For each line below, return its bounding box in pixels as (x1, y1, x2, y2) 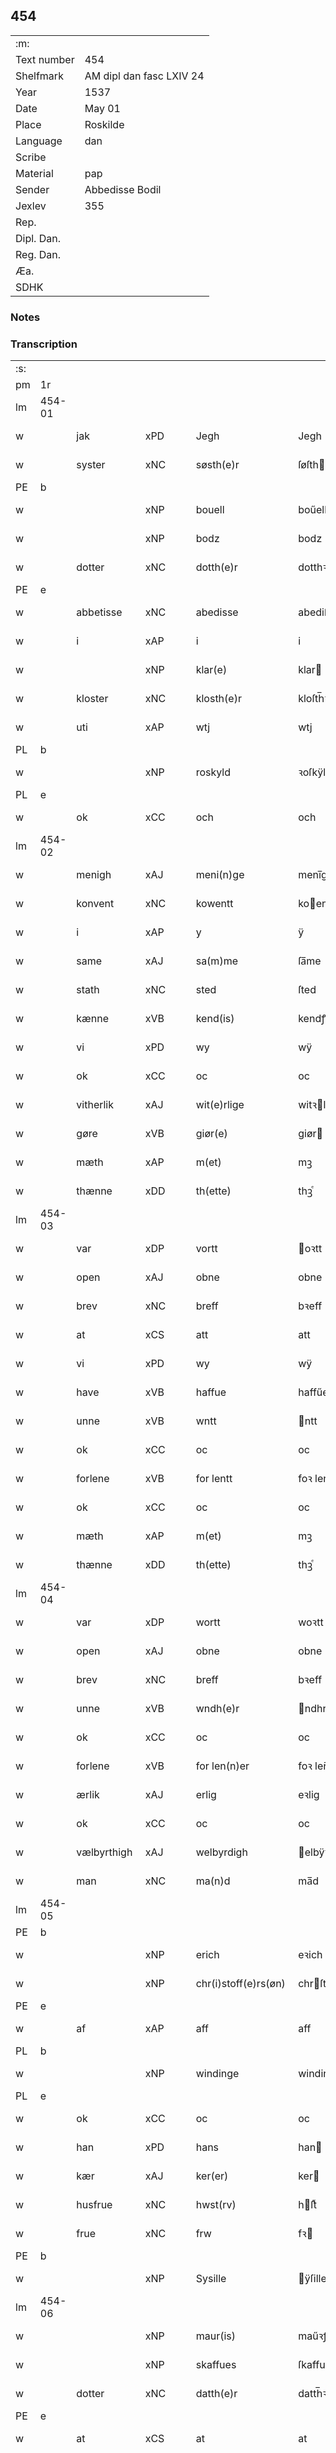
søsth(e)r (195, 458, 240, 472)
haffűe (298, 1385, 329, 1399)
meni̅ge (298, 868, 334, 882)
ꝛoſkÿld (298, 765, 332, 779)
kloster (76, 692, 109, 706)
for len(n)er (195, 1759, 250, 1773)
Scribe (15, 150, 47, 164)
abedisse (195, 605, 239, 619)
